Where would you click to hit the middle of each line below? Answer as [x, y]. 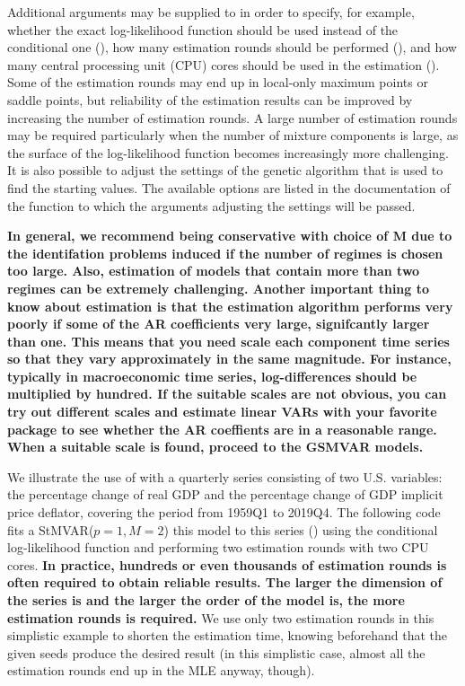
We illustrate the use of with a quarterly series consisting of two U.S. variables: [225, 476]
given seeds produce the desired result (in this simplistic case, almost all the [216, 652]
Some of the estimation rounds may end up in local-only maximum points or [218, 82]
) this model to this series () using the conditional [301, 529]
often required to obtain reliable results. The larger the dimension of [225, 582]
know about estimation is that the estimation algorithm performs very [230, 306]
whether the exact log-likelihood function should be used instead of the [203, 29]
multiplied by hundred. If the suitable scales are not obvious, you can [227, 394]
